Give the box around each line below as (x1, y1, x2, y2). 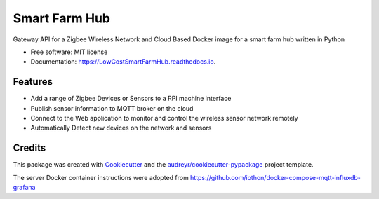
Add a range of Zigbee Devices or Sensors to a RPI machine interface (30, 95, 232, 103)
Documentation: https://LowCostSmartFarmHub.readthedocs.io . (30, 57, 216, 66)
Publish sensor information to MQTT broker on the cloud (30, 104, 194, 112)
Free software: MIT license (30, 48, 108, 56)
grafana (13, 183, 36, 192)
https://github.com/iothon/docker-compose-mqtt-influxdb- (189, 173, 361, 181)
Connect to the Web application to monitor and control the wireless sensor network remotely (30, 114, 298, 123)
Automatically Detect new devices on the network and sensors (30, 123, 212, 132)
